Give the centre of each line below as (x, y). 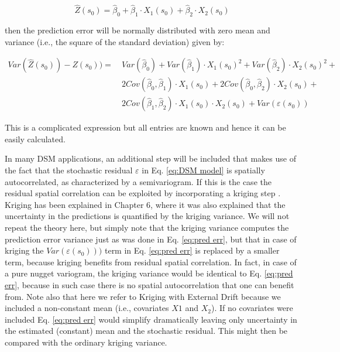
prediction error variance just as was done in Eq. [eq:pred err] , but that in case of (151, 239)
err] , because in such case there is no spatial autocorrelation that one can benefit (150, 285)
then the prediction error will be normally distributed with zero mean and (138, 30)
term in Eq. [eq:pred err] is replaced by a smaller (192, 250)
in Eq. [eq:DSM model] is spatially (203, 170)
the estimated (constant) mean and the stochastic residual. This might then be (146, 331)
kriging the (24, 250)
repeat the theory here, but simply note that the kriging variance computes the (147, 228)
